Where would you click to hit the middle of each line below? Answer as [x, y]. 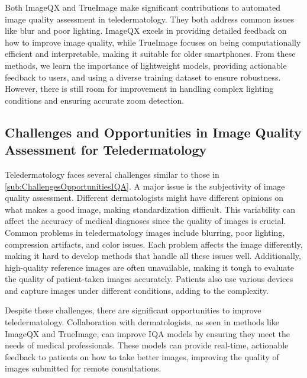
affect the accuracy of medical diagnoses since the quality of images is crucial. [146, 221]
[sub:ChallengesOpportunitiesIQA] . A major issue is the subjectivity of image [145, 186]
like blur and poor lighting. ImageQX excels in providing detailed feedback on [146, 31]
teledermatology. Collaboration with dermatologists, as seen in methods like [142, 322]
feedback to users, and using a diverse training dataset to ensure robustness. [143, 77]
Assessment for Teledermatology [106, 150]
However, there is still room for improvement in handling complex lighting [139, 89]
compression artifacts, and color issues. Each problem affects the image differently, [154, 244]
